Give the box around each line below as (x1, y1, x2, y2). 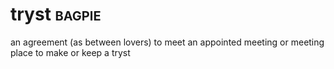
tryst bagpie (10, 3, 102, 26)
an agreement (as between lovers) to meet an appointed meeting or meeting (10, 36, 325, 48)
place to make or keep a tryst (10, 46, 131, 58)
